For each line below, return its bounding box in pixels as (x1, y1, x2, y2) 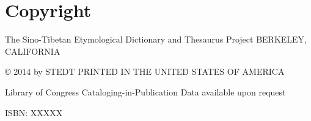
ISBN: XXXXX (5, 106, 63, 119)
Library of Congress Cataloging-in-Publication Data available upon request (5, 85, 286, 98)
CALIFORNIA (5, 44, 60, 57)
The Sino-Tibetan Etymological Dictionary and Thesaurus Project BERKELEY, (5, 33, 307, 46)
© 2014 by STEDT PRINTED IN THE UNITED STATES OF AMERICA (5, 65, 285, 78)
